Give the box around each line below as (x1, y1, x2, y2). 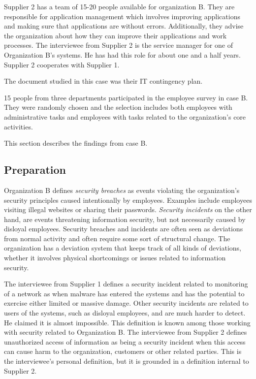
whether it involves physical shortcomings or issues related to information (4, 253, 226, 263)
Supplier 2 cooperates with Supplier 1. (4, 59, 120, 69)
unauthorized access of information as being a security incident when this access (4, 336, 246, 347)
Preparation (4, 162, 66, 177)
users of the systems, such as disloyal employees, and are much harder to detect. (4, 308, 246, 318)
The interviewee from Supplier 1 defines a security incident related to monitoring (4, 279, 248, 289)
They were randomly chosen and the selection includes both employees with (4, 102, 232, 112)
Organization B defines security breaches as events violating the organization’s (4, 185, 240, 195)
